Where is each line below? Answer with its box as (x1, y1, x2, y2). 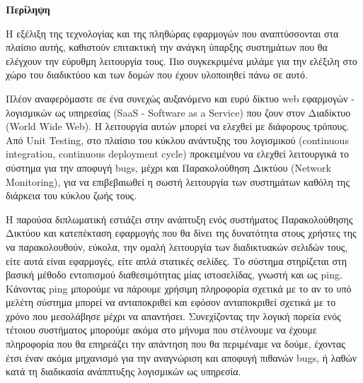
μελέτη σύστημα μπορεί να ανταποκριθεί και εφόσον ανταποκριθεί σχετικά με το (6, 295, 336, 310)
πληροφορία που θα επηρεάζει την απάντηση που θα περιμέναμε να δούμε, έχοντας (6, 336, 345, 351)
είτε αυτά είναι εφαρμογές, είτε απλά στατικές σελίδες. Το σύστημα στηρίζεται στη (6, 253, 347, 268)
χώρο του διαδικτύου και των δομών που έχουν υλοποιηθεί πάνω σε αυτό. (6, 67, 308, 82)
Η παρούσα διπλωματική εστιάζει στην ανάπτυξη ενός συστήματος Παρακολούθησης (6, 211, 353, 226)
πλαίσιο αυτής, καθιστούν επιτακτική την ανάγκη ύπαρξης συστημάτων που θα (6, 40, 328, 54)
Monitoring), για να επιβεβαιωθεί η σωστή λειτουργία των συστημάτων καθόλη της (6, 174, 350, 189)
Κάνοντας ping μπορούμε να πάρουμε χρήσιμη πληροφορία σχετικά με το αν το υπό (6, 281, 352, 295)
